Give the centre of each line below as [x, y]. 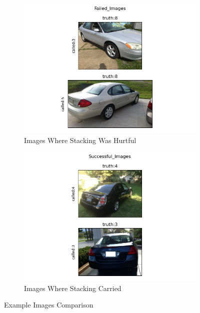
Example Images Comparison [49, 305]
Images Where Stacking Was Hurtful [80, 140]
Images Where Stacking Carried [73, 288]
